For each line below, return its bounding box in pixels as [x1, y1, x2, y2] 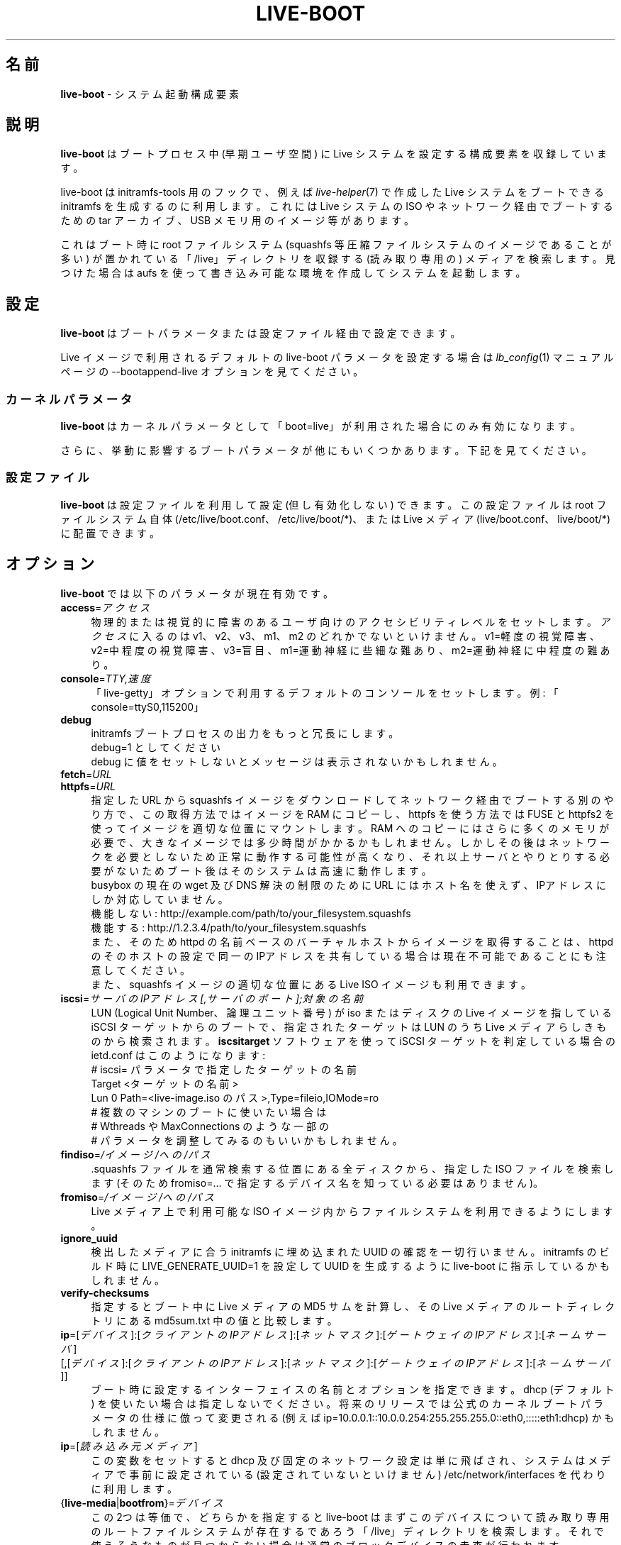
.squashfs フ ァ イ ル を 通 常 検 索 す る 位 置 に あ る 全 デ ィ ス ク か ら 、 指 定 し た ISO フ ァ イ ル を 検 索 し [91, 1162, 614, 1175]
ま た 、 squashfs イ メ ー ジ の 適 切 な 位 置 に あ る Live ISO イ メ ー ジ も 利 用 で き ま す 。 [91, 978, 532, 990]
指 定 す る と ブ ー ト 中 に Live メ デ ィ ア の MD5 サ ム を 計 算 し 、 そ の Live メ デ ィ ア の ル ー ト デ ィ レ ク [91, 1300, 615, 1312]
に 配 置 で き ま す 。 [60, 526, 160, 539]
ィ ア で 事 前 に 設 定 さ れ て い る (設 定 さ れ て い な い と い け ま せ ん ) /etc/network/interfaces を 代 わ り [91, 1468, 606, 1480]
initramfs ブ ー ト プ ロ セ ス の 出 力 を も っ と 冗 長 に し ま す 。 [91, 726, 399, 739]
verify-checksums [60, 1286, 150, 1299]
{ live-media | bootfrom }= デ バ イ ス [60, 1496, 223, 1509]
